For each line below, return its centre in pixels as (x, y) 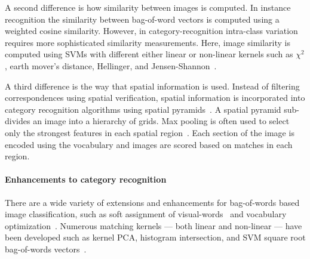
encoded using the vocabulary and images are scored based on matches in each (149, 144)
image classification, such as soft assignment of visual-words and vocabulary (146, 214)
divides (18, 121)
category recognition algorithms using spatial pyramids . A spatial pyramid (143, 109)
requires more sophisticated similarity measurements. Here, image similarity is (148, 42)
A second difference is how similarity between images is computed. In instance (148, 7)
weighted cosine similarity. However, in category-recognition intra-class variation (151, 31)
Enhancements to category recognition (86, 179)
